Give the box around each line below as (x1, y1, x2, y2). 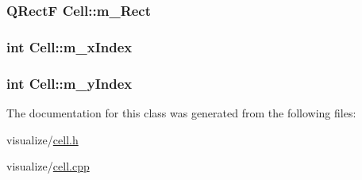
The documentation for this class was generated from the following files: (6, 104, 356, 121)
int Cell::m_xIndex (6, 36, 133, 56)
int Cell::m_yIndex (6, 73, 133, 93)
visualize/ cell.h (6, 131, 79, 147)
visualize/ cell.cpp (6, 158, 90, 174)
